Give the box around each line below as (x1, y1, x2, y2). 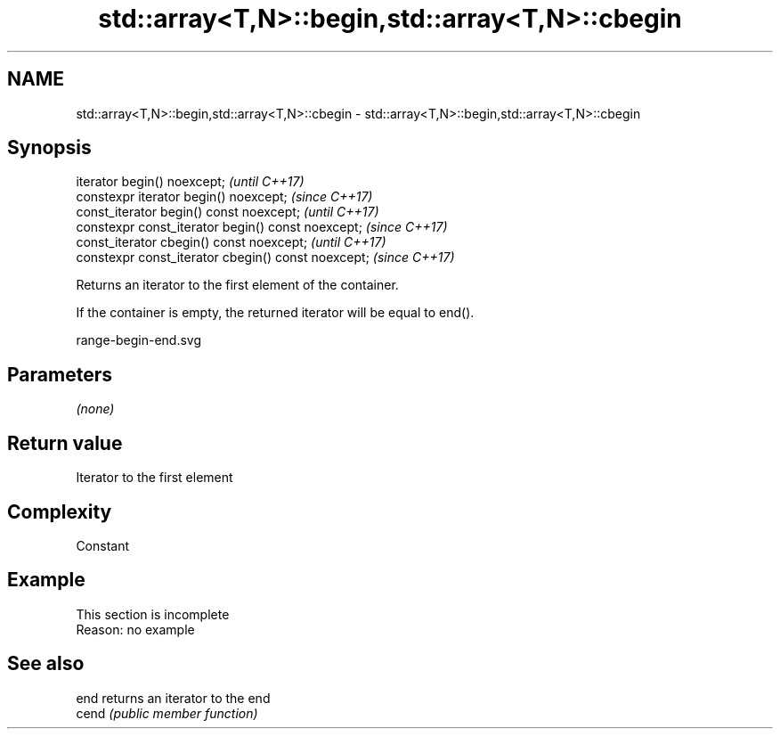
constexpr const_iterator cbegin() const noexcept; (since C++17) (76, 249, 455, 266)
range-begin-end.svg (76, 332, 202, 348)
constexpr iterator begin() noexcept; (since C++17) (76, 189, 373, 205)
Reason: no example (76, 621, 195, 637)
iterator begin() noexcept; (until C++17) (76, 174, 305, 190)
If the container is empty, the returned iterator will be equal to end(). (76, 305, 475, 321)
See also (7, 652, 85, 675)
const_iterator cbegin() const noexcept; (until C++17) (76, 234, 386, 250)
